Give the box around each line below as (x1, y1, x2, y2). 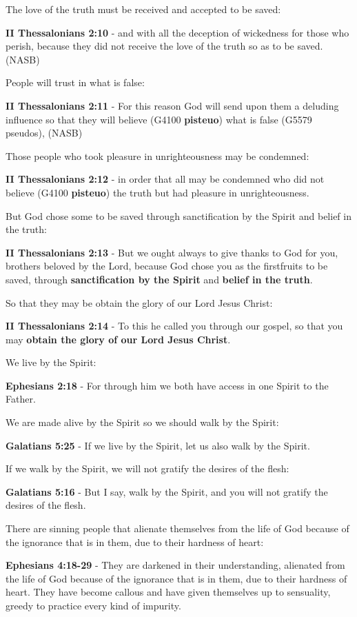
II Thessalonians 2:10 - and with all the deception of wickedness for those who (6, 25, 349, 39)
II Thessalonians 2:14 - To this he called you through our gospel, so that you (6, 318, 343, 333)
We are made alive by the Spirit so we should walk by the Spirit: (6, 415, 279, 429)
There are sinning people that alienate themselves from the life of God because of (6, 521, 349, 536)
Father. (6, 392, 36, 406)
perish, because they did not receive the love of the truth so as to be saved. (6, 39, 323, 53)
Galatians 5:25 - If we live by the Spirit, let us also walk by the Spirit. (6, 438, 310, 452)
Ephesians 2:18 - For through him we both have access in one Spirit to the (6, 378, 329, 392)
